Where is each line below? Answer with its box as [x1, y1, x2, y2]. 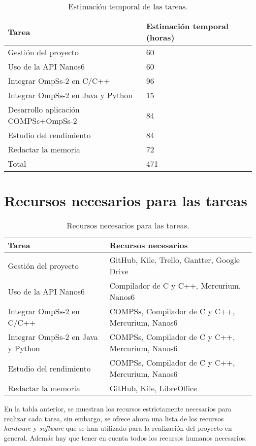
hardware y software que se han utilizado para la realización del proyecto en [4, 423, 232, 433]
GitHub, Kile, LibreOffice [109, 382, 197, 394]
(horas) [146, 32, 175, 43]
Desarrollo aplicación [8, 104, 80, 115]
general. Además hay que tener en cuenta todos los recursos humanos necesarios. [4, 432, 247, 443]
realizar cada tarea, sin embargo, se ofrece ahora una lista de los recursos [4, 413, 224, 423]
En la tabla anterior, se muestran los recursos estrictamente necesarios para [4, 404, 231, 414]
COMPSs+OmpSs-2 [8, 115, 77, 126]
